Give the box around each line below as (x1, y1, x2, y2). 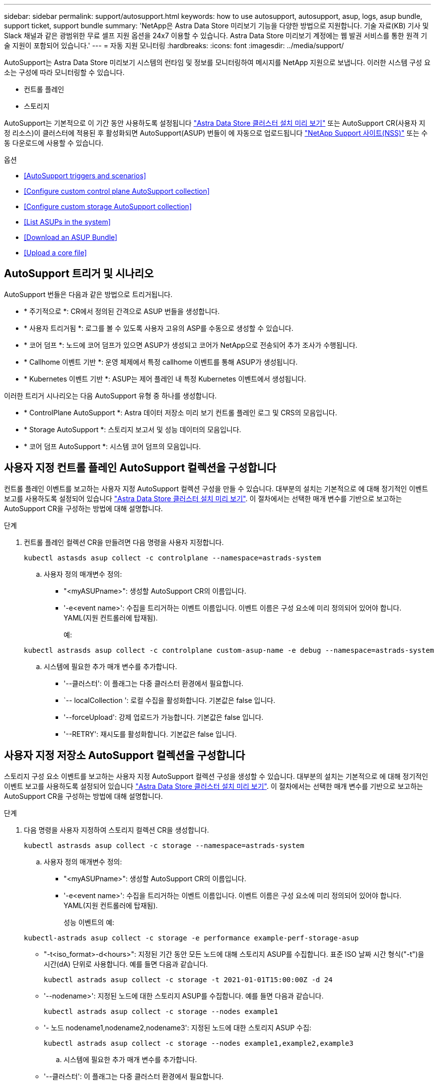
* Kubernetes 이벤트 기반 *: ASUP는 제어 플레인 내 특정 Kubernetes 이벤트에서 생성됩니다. (24, 374, 306, 383)
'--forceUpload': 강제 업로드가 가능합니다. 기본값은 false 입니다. (64, 712, 264, 721)
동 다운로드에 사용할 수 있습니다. (4, 139, 104, 147)
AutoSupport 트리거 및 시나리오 (4, 267, 154, 280)
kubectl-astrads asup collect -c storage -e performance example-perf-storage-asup (24, 933, 359, 942)
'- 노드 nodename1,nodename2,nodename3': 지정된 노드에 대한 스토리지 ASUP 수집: (44, 1023, 311, 1032)
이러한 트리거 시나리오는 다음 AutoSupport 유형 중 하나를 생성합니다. (4, 391, 217, 400)
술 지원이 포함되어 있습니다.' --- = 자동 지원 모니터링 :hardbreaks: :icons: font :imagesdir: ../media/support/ (4, 41, 344, 50)
